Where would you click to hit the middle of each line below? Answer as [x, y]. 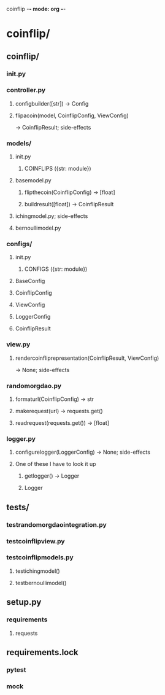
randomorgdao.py [34, 386]
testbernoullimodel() [41, 583]
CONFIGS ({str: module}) [56, 269]
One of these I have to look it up [56, 464]
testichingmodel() [37, 571]
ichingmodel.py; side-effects [52, 216]
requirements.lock [42, 652]
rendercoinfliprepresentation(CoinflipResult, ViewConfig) [87, 358]
